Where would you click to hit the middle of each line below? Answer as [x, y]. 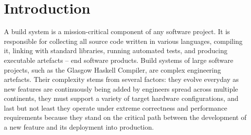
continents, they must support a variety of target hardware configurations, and [121, 98]
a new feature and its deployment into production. [79, 127]
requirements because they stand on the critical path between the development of [125, 117]
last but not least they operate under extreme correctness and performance [116, 107]
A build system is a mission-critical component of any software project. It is [117, 31]
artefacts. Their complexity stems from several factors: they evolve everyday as [121, 79]
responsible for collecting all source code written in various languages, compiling [123, 41]
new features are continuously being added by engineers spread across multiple [121, 88]
